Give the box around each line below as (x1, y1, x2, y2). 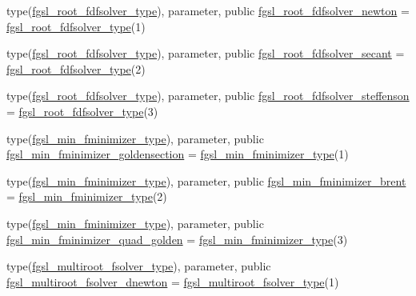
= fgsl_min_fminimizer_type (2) (6, 188, 167, 205)
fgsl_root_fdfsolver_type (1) (6, 18, 146, 34)
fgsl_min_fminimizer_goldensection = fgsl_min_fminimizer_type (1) (6, 146, 349, 162)
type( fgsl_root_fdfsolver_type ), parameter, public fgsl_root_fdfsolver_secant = (6, 45, 405, 62)
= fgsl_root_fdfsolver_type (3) (6, 102, 158, 119)
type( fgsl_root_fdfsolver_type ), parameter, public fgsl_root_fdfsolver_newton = (6, 2, 410, 18)
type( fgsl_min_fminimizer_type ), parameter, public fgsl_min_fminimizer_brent (6, 172, 406, 189)
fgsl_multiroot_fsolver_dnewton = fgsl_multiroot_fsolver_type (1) (6, 273, 339, 290)
